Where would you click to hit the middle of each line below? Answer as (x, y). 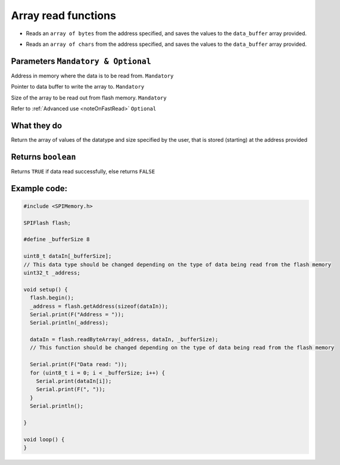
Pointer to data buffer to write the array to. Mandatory (78, 87)
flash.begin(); (52, 298)
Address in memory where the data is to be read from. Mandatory (92, 76)
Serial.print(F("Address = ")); (77, 314)
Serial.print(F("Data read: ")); (79, 364)
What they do (37, 125)
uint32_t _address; (52, 273)
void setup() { (46, 289)
